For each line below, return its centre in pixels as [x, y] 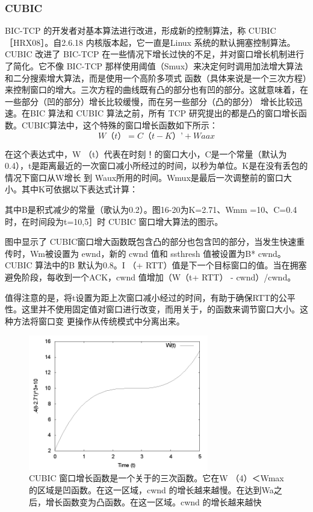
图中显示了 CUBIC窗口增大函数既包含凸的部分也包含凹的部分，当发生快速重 [155, 242]
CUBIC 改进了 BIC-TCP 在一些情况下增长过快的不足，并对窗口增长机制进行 [155, 54]
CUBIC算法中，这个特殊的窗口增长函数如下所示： [119, 125]
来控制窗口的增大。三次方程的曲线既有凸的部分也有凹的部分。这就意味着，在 [156, 90]
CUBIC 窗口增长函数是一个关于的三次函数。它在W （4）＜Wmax [156, 478]
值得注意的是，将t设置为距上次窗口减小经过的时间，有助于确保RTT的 [142, 297]
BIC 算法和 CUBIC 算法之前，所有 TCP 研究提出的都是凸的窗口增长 [164, 113]
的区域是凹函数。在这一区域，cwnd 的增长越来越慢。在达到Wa [151, 490]
